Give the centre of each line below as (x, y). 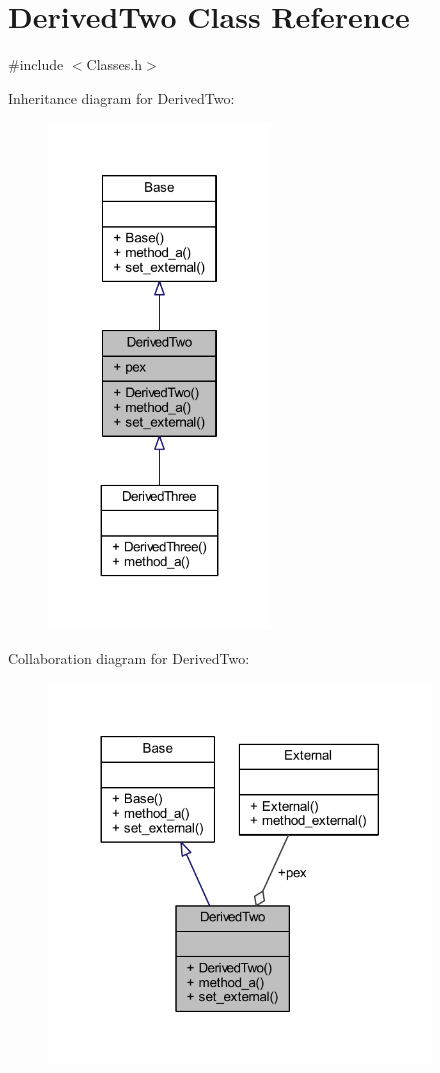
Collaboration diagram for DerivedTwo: (129, 657)
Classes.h (114, 64)
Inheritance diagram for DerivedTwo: (121, 97)
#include (36, 64)
